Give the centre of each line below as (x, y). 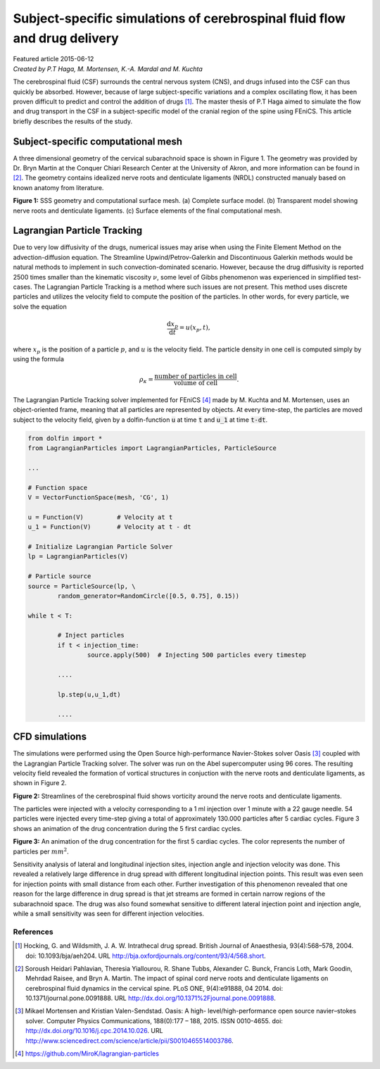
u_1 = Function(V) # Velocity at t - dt (109, 527)
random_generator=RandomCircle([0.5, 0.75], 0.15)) (148, 596)
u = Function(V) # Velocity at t (100, 517)
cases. (23, 287)
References (33, 932)
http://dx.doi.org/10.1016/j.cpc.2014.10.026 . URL (94, 1031)
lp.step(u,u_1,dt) (89, 694)
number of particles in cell (196, 376)
